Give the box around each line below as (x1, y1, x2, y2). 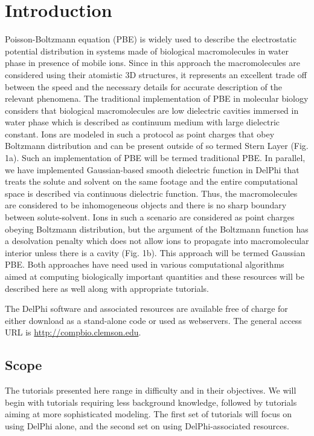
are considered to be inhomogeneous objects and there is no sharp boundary (5, 199, 287, 211)
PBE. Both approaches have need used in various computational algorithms (5, 258, 284, 271)
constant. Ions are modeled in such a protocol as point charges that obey (5, 127, 275, 140)
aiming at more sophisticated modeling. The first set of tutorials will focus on (5, 408, 292, 420)
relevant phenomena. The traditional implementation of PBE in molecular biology (5, 92, 309, 105)
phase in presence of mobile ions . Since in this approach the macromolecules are (5, 56, 300, 69)
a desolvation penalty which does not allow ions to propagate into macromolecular (5, 234, 309, 247)
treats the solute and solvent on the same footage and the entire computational (5, 175, 298, 188)
